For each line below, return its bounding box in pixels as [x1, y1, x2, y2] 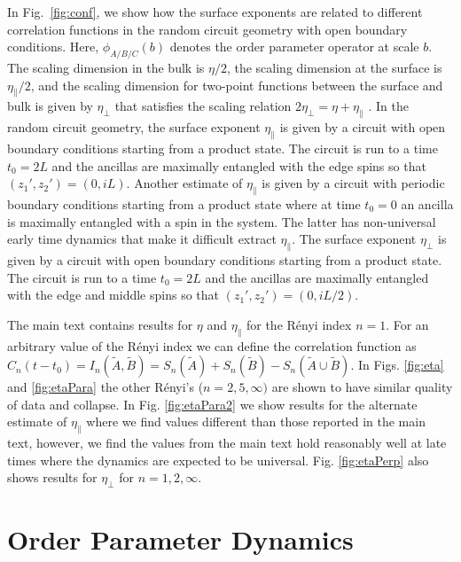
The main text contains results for [7, 315, 193, 333]
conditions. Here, [7, 37, 99, 56]
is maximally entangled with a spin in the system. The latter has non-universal [7, 212, 436, 230]
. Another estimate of [126, 174, 243, 192]
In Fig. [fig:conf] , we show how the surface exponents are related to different [7, 3, 423, 20]
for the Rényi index [246, 315, 352, 333]
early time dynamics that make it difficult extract [7, 230, 277, 248]
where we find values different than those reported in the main [86, 412, 426, 431]
